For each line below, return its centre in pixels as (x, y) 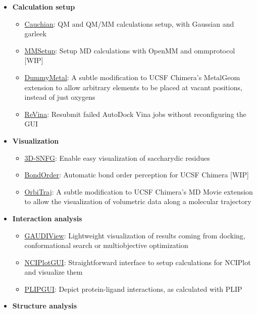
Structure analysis (45, 306)
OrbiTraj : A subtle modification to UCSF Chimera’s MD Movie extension (139, 191)
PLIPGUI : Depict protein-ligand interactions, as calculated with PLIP (133, 289)
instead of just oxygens (60, 97)
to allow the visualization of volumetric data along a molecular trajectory (138, 201)
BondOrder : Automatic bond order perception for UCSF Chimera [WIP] (137, 175)
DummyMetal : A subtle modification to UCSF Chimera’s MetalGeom (132, 77)
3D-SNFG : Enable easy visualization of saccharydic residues (117, 158)
